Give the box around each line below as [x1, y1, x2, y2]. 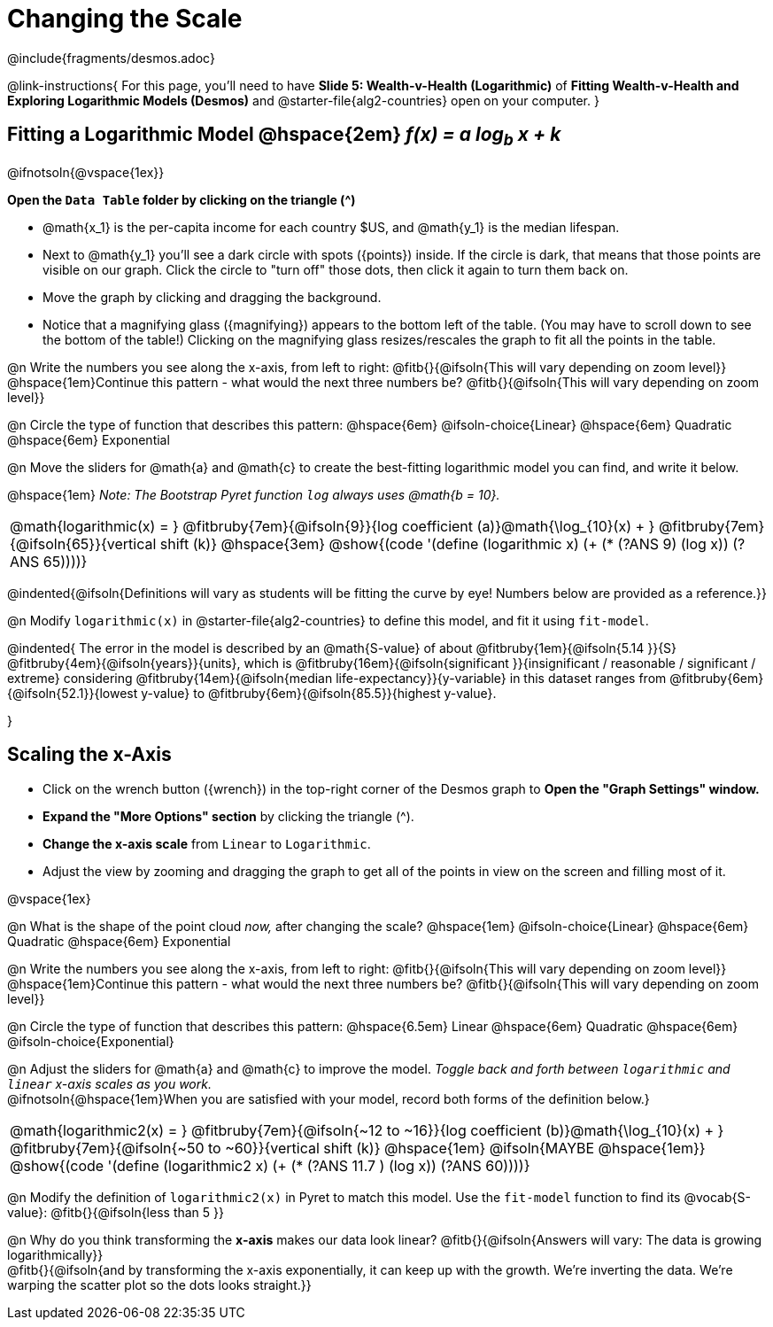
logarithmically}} [7, 1246, 104, 1262]
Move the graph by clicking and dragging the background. [43, 289, 382, 305]
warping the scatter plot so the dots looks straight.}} [7, 1277, 312, 1292]
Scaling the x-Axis [7, 743, 172, 766]
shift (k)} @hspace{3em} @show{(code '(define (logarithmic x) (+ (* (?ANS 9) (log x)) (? [159, 534, 746, 553]
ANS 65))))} [10, 552, 88, 570]
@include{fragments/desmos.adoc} [7, 50, 215, 66]
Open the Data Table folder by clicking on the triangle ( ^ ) [7, 191, 356, 207]
